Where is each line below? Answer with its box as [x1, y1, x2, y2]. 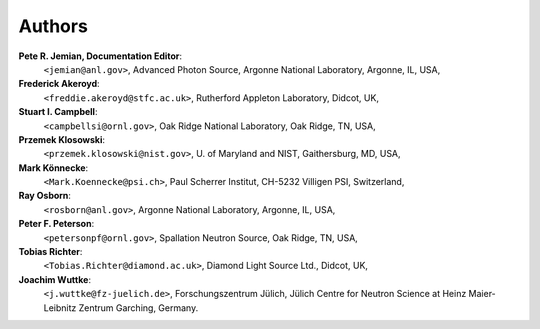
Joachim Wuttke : [18, 273, 92, 285]
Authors [18, 15, 89, 37]
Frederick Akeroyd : [18, 78, 100, 90]
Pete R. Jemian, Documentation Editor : [18, 50, 182, 62]
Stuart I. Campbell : [18, 106, 98, 118]
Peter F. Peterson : [18, 218, 95, 230]
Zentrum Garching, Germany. [78, 301, 199, 314]
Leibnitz [43, 301, 77, 314]
